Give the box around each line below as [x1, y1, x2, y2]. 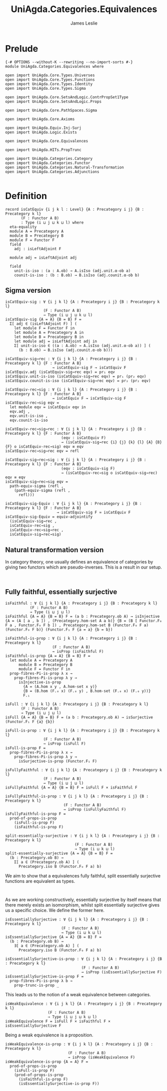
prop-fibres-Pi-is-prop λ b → [9, 979, 72, 984]
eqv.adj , [9, 409, 30, 414]
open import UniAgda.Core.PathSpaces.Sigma [5, 108, 97, 113]
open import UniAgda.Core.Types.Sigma [5, 86, 86, 91]
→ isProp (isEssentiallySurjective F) [81, 970, 162, 975]
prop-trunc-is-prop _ [14, 983, 59, 988]
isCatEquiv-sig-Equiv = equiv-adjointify [5, 514, 93, 519]
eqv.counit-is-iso [9, 418, 48, 423]
